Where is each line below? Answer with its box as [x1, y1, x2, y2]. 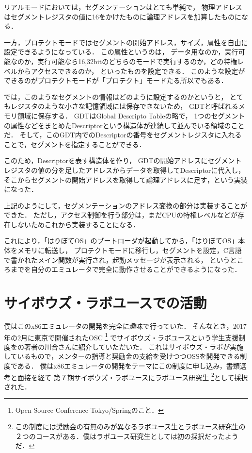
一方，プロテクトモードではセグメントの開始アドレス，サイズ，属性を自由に [4, 37, 248, 47]
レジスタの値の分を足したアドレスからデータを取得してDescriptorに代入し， [4, 165, 245, 175]
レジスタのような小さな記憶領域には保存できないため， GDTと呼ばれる [10, 101, 238, 111]
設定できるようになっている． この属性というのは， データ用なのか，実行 [4, 47, 238, 57]
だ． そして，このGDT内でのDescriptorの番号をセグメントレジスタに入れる [4, 130, 242, 140]
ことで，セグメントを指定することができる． [4, 139, 146, 149]
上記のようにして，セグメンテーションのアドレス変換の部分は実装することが [4, 200, 248, 210]
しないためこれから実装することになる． [10, 219, 140, 229]
